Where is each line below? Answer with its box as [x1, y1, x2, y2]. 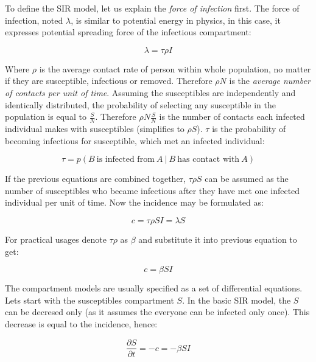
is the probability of [212, 122, 286, 134]
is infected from [96, 155, 155, 164]
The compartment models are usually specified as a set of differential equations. [5, 282, 303, 294]
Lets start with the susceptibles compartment [5, 293, 174, 306]
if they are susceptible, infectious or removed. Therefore [5, 74, 212, 87]
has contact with [177, 155, 240, 164]
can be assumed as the [205, 172, 289, 185]
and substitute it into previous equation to [138, 232, 297, 245]
